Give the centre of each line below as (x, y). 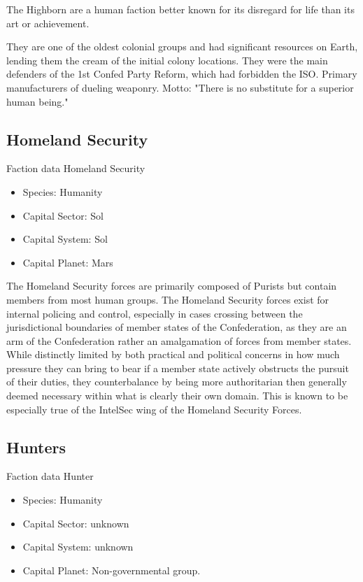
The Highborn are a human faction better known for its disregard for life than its (180, 9)
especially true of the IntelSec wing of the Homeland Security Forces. (154, 409)
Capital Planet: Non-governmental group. (112, 570)
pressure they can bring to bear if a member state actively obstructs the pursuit (178, 368)
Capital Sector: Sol (63, 215)
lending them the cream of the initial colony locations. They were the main (167, 60)
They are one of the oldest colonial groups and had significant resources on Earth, (182, 47)
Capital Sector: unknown (76, 523)
